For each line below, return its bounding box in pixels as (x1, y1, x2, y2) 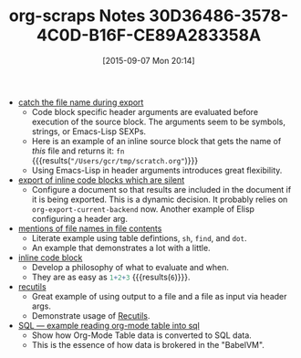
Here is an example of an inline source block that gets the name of (31, 135, 282, 146)
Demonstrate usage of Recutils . (31, 310, 150, 321)
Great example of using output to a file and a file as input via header (31, 290, 287, 301)
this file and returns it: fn (31, 145, 125, 156)
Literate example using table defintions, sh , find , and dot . (31, 232, 247, 243)
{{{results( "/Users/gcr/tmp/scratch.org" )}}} (31, 154, 199, 165)
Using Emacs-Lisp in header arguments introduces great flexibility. (31, 164, 283, 175)
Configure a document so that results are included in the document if (31, 184, 292, 195)
